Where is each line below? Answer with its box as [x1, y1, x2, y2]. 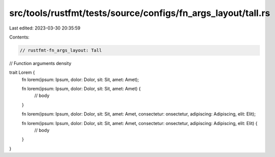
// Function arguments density [9, 60, 72, 66]
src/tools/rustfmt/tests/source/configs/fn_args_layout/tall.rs [9, 7, 270, 18]
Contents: [9, 34, 30, 40]
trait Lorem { [9, 69, 35, 75]
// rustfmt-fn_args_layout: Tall [20, 47, 102, 53]
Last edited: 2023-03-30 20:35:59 [9, 25, 81, 31]
